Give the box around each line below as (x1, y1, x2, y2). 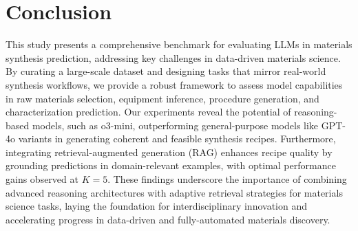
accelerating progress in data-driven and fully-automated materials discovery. (6, 212, 330, 226)
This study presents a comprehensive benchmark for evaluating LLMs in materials (6, 37, 352, 52)
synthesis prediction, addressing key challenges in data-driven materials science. (6, 50, 341, 65)
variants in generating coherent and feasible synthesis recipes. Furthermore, (18, 131, 336, 146)
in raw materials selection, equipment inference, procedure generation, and (6, 91, 319, 105)
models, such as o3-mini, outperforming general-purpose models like (32, 118, 319, 132)
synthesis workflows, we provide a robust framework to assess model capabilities (6, 77, 343, 91)
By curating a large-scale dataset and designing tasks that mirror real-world (6, 64, 326, 78)
